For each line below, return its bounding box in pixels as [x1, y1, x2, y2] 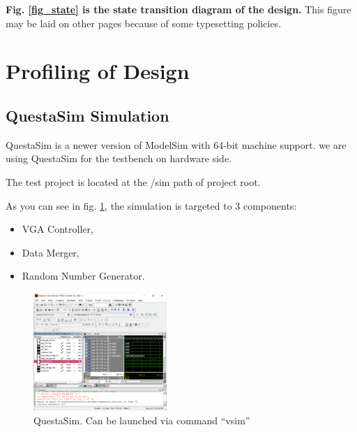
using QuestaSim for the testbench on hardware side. [6, 151, 231, 166]
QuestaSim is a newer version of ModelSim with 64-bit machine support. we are [6, 137, 347, 152]
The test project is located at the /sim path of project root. [6, 174, 261, 189]
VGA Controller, [22, 222, 93, 236]
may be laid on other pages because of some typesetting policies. [6, 15, 282, 30]
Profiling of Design [6, 57, 190, 85]
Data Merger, [22, 245, 79, 259]
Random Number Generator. [22, 268, 145, 283]
